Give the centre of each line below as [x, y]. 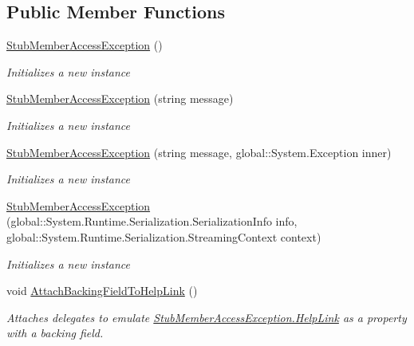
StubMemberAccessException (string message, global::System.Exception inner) [199, 152]
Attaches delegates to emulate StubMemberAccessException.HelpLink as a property [207, 317]
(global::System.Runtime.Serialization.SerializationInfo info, [152, 221]
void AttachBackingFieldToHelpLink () [102, 291]
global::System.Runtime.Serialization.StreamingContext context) [164, 236]
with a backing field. [55, 333]
